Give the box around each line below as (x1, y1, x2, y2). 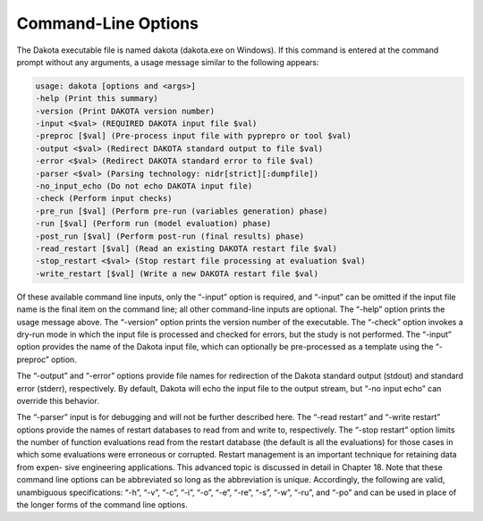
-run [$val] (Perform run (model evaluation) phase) (35, 219, 272, 229)
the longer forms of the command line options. (16, 500, 188, 510)
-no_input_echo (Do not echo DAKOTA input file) (35, 181, 253, 191)
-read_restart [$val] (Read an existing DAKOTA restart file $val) (35, 244, 338, 254)
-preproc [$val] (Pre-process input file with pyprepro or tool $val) (35, 130, 352, 141)
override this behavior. (16, 395, 100, 406)
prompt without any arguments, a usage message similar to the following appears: (16, 56, 319, 67)
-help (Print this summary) (35, 94, 158, 104)
